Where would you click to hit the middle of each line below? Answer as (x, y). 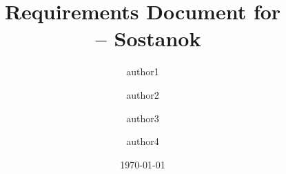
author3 (143, 118)
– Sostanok (148, 38)
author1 (143, 71)
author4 (143, 141)
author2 (143, 94)
